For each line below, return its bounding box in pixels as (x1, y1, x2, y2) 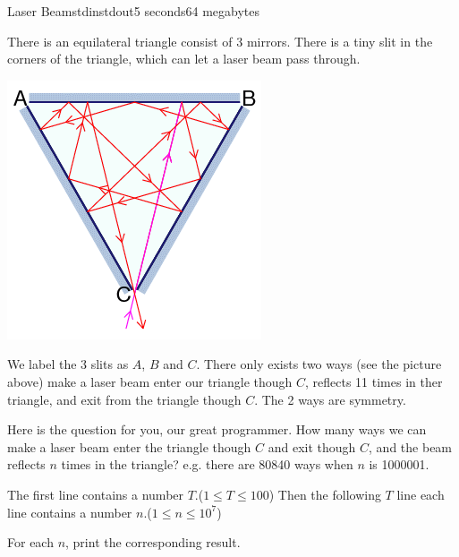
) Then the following (268, 484, 381, 503)
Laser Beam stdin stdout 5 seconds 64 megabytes (7, 2, 260, 20)
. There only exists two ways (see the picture (196, 355, 442, 373)
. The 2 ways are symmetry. (254, 390, 406, 408)
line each (396, 484, 445, 503)
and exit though (268, 437, 356, 456)
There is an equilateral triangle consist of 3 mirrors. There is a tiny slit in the (7, 31, 433, 50)
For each (7, 533, 54, 552)
